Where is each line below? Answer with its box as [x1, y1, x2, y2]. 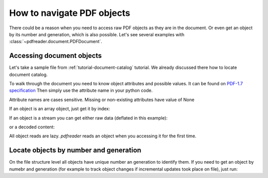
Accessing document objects [9, 52, 102, 60]
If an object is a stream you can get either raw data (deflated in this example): [9, 115, 168, 121]
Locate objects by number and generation [9, 146, 141, 155]
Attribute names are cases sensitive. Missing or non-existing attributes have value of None [9, 97, 195, 103]
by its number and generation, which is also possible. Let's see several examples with [9, 31, 185, 37]
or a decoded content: [9, 124, 55, 130]
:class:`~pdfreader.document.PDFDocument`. [9, 39, 103, 45]
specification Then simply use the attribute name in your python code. [9, 87, 153, 94]
